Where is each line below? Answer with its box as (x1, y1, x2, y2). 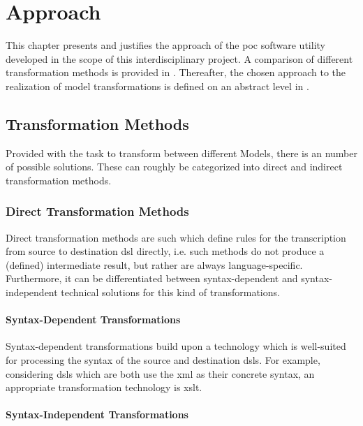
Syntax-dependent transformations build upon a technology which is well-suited (6, 339, 346, 353)
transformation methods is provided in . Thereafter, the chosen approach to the (6, 65, 346, 80)
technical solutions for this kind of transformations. (61, 285, 280, 300)
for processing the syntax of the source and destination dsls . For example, (6, 353, 320, 367)
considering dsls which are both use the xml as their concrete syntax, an (6, 366, 315, 381)
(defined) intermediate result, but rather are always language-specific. (6, 257, 303, 272)
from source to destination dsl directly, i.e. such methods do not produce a (6, 244, 325, 258)
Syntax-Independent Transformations (6, 407, 188, 422)
